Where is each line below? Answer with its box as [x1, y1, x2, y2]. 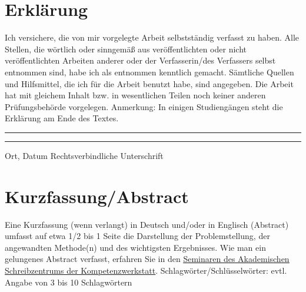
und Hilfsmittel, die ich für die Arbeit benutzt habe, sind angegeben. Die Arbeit [5, 77, 294, 89]
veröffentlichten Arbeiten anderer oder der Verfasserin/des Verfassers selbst [5, 54, 276, 67]
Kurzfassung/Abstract [5, 184, 189, 208]
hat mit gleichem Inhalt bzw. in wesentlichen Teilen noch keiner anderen [5, 89, 266, 101]
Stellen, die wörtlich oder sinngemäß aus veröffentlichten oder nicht [5, 42, 247, 55]
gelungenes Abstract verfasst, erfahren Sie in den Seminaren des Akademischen [5, 253, 290, 265]
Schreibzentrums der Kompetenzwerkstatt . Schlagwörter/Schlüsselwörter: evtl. [5, 264, 287, 276]
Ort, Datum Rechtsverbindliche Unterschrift [5, 149, 164, 161]
